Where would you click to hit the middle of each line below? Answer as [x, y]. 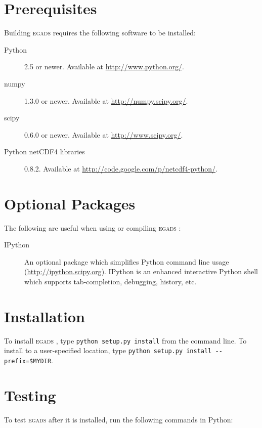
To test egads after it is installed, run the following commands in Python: [119, 419]
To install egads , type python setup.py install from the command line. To [125, 340]
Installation [45, 316]
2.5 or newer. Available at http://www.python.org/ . [104, 67]
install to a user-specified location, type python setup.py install [108, 350]
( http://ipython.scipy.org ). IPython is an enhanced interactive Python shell [141, 271]
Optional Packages [70, 203]
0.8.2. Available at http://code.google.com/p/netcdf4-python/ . [121, 168]
